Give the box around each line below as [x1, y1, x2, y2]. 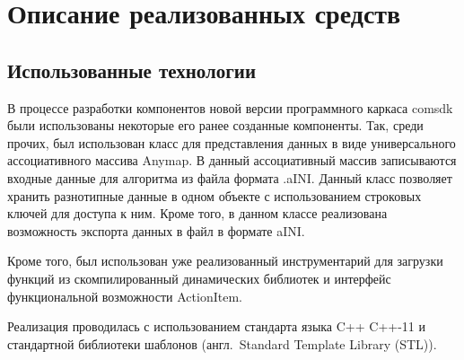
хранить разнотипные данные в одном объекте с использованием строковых [7, 186, 422, 205]
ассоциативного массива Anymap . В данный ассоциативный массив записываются [7, 151, 457, 170]
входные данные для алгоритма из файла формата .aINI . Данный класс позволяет [7, 168, 452, 187]
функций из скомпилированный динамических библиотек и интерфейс [7, 268, 391, 287]
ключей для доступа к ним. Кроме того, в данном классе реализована [7, 204, 388, 223]
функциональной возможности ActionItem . [7, 286, 242, 305]
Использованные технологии [7, 56, 257, 83]
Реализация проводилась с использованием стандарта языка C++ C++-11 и [7, 317, 426, 336]
